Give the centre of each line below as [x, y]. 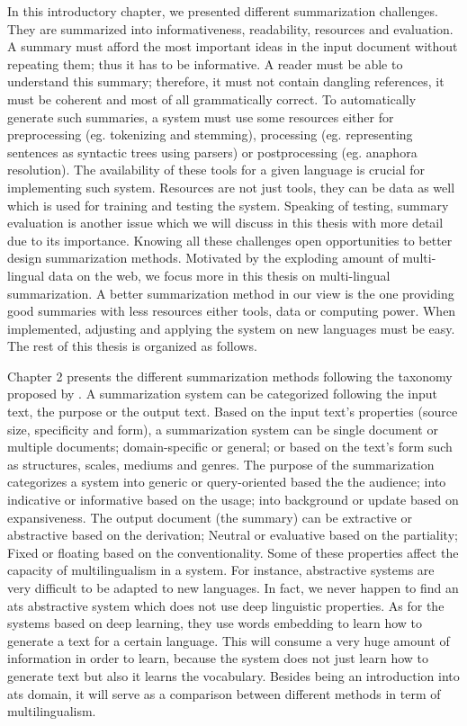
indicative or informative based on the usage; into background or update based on [233, 500]
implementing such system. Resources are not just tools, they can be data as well [231, 187]
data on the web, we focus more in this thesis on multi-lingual [219, 275]
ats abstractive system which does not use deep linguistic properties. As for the [226, 605]
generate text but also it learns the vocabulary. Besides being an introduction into [233, 675]
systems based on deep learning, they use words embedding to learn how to [215, 623]
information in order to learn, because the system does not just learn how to [218, 658]
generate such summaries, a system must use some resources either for [201, 117]
